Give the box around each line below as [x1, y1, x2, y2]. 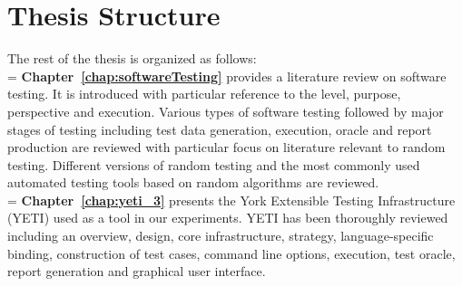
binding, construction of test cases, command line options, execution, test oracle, [7, 243, 456, 262]
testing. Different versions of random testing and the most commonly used [7, 155, 420, 174]
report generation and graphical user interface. [7, 262, 266, 281]
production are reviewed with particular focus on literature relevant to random [7, 138, 446, 157]
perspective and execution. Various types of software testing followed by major [7, 101, 444, 120]
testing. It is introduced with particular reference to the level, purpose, [7, 84, 401, 103]
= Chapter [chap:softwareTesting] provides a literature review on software [7, 66, 447, 85]
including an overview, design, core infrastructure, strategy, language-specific [7, 226, 434, 245]
